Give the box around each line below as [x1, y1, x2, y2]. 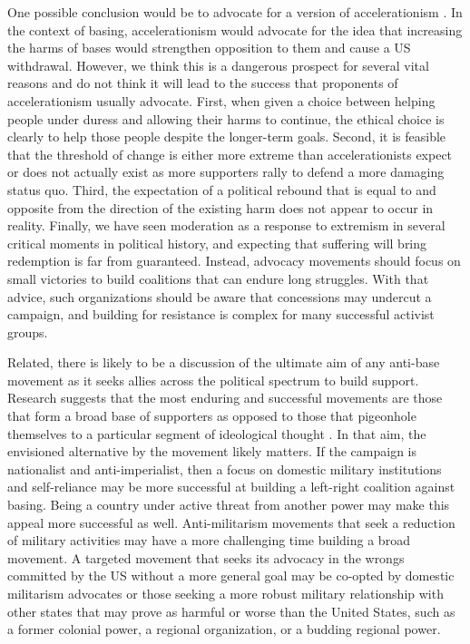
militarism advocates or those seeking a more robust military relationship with [7, 584, 444, 602]
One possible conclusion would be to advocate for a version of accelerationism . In [7, 3, 463, 21]
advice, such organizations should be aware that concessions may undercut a [7, 287, 432, 306]
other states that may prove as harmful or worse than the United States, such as [7, 601, 455, 620]
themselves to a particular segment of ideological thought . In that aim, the [7, 424, 426, 443]
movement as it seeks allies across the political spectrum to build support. [7, 370, 419, 389]
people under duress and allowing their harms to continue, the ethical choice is [7, 109, 445, 128]
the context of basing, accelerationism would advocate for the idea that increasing [7, 20, 463, 39]
